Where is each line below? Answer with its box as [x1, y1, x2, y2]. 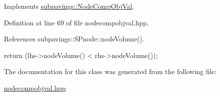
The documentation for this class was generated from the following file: [4, 66, 217, 77]
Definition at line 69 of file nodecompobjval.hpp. [4, 17, 149, 27]
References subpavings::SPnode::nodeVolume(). [4, 34, 144, 44]
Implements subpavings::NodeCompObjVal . [4, 1, 134, 11]
